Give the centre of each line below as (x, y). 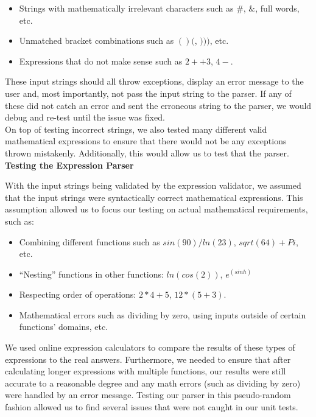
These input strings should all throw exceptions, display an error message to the (154, 81)
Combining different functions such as (90, 241)
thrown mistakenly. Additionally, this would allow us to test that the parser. (147, 152)
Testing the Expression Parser (69, 165)
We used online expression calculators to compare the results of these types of (150, 347)
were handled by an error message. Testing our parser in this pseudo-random (148, 395)
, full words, (277, 8)
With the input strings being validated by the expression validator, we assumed (153, 185)
